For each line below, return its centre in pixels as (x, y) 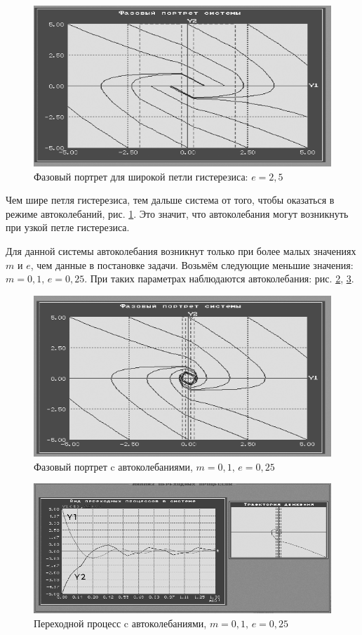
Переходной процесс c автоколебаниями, (120, 623)
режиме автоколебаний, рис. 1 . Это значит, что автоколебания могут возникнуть (177, 213)
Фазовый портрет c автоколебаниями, (113, 466)
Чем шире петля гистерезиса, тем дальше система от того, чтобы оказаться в (170, 200)
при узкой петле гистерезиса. (68, 227)
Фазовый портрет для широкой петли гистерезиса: (141, 176)
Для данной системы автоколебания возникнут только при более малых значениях (181, 251)
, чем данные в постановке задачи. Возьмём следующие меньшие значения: (192, 264)
